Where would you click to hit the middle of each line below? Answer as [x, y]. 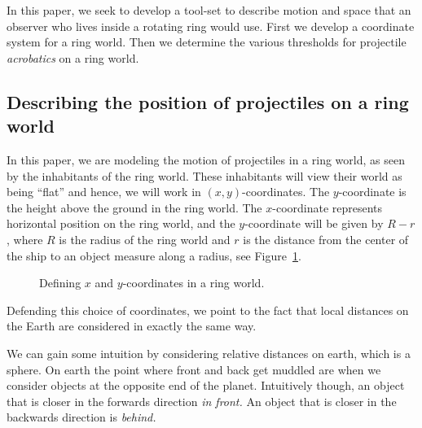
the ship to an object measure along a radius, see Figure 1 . [154, 255]
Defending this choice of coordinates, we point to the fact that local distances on [208, 310]
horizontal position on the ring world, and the [121, 223]
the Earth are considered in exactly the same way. [132, 326]
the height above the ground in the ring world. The [134, 207]
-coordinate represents [327, 207]
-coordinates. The [286, 192]
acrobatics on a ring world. [73, 57]
